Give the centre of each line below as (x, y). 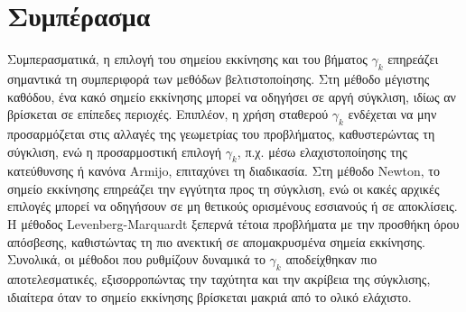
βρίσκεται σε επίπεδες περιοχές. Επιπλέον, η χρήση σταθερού (168, 114)
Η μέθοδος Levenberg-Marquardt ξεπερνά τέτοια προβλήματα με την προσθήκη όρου (233, 224)
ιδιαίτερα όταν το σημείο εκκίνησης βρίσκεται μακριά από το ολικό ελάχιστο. (210, 296)
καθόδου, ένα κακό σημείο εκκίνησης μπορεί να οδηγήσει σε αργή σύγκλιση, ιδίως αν (232, 96)
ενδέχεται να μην (392, 114)
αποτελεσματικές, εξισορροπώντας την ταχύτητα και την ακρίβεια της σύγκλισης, (219, 279)
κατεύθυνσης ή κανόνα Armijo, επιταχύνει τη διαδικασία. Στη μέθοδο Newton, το (224, 171)
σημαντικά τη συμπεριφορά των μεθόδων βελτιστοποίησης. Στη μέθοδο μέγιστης (219, 78)
